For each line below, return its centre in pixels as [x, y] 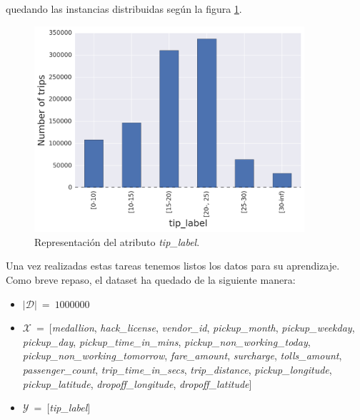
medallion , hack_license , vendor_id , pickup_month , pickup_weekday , [203, 328]
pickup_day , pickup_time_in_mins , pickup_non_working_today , [166, 341]
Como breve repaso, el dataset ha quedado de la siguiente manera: [151, 279]
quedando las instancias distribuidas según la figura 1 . [124, 9]
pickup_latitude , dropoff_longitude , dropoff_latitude [136, 383]
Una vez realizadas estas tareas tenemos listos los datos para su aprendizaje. [173, 266]
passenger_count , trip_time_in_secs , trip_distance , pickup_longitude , [177, 369]
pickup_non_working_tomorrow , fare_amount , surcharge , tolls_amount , [182, 355]
